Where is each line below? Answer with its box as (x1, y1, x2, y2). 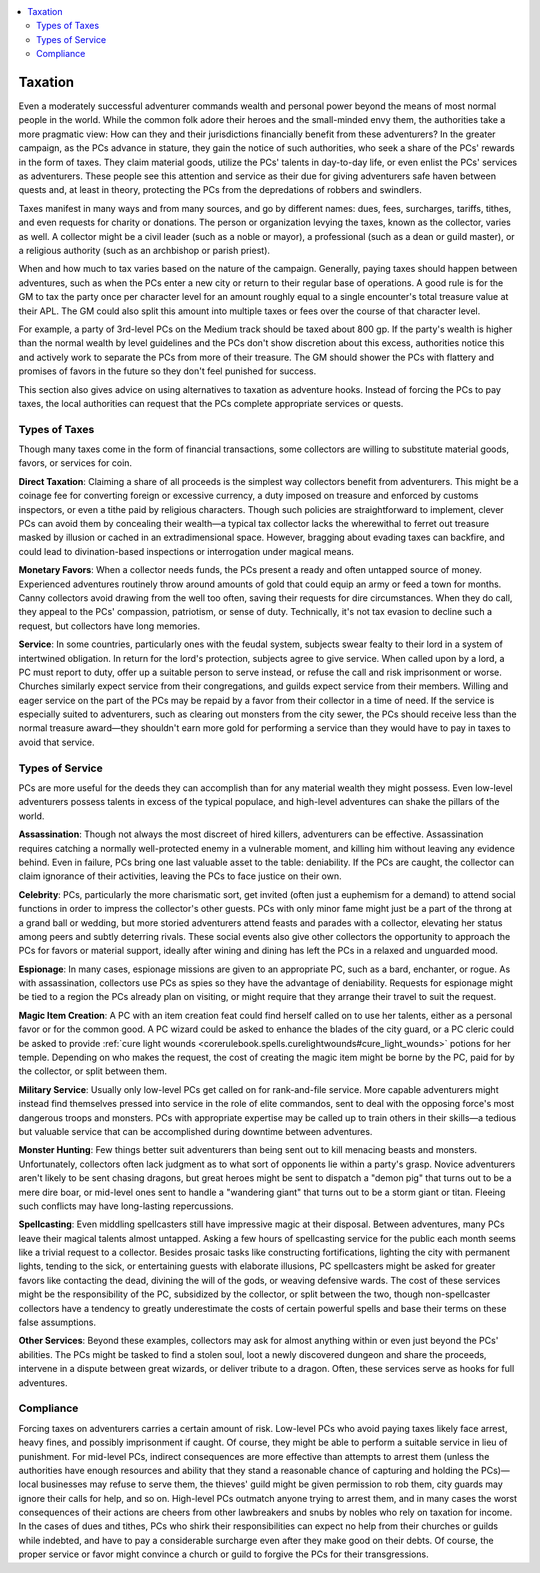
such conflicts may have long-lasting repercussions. (18, 1200, 234, 1212)
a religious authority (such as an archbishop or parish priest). (18, 244, 270, 256)
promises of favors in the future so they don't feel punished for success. (18, 365, 317, 377)
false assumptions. (18, 1316, 97, 1329)
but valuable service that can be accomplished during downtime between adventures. (18, 1125, 373, 1137)
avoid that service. (18, 736, 95, 748)
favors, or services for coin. (18, 457, 133, 469)
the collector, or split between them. (18, 1065, 167, 1077)
